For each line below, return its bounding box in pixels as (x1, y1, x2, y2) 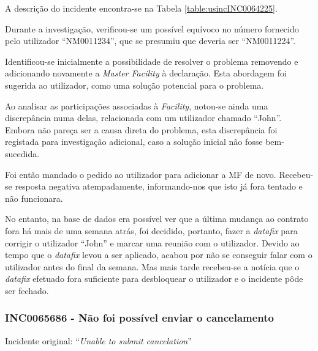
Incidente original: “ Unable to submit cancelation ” (5, 334, 192, 347)
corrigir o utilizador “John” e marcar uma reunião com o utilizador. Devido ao (5, 236, 300, 249)
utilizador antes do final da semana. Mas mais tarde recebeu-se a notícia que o (5, 260, 300, 273)
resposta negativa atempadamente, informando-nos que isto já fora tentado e (15, 180, 303, 193)
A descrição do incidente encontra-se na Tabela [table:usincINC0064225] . (5, 2, 278, 14)
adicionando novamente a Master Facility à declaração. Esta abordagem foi (5, 67, 287, 79)
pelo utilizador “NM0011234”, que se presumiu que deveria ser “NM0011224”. (5, 34, 296, 47)
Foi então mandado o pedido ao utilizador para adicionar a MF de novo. (5, 168, 276, 180)
